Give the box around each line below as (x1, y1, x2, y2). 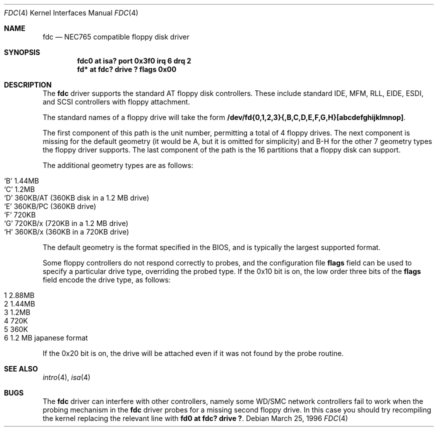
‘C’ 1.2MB (4, 185, 35, 193)
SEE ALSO (4, 364, 38, 373)
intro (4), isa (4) (42, 373, 90, 381)
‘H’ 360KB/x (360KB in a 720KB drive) (4, 227, 129, 236)
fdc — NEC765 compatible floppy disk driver (42, 32, 189, 41)
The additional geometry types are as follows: (42, 161, 193, 169)
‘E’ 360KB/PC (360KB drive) (4, 202, 96, 210)
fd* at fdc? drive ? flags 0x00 (77, 65, 176, 73)
